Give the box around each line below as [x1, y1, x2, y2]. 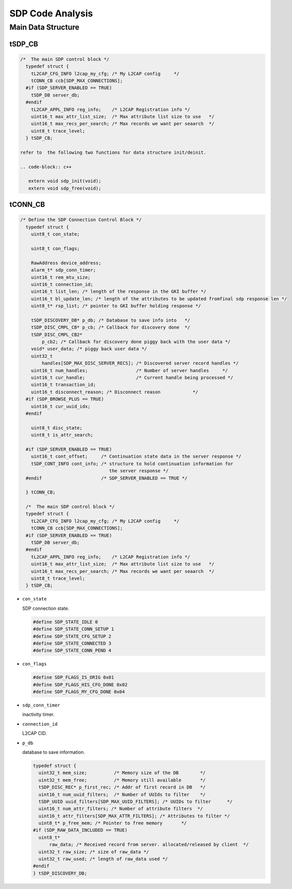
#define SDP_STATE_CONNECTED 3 [33, 640, 112, 646]
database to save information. [22, 749, 85, 755]
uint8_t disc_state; [31, 425, 83, 430]
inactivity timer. [22, 711, 55, 717]
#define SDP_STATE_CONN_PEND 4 [33, 648, 112, 653]
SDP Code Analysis [9, 8, 93, 19]
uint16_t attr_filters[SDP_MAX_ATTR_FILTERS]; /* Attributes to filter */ [38, 813, 230, 819]
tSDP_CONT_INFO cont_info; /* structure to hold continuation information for [31, 461, 234, 466]
